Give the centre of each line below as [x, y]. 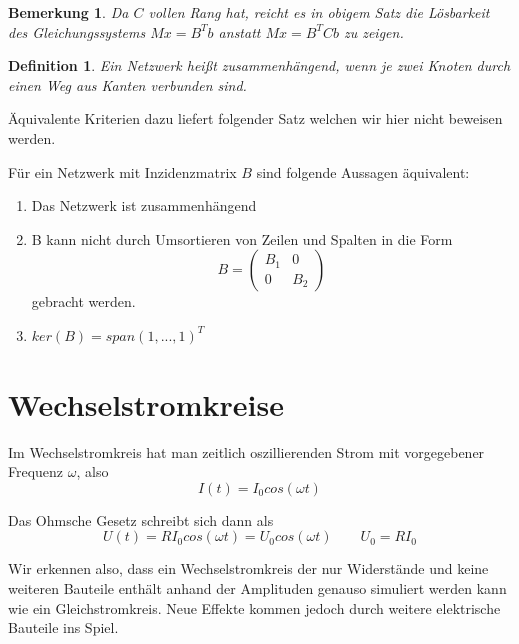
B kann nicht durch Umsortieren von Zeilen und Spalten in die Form [242, 238]
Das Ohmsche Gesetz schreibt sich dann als [141, 519]
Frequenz [36, 471]
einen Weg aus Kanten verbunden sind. [127, 84]
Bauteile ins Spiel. [63, 627]
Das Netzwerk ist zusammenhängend [144, 205]
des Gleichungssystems [77, 31]
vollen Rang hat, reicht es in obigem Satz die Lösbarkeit [319, 12]
